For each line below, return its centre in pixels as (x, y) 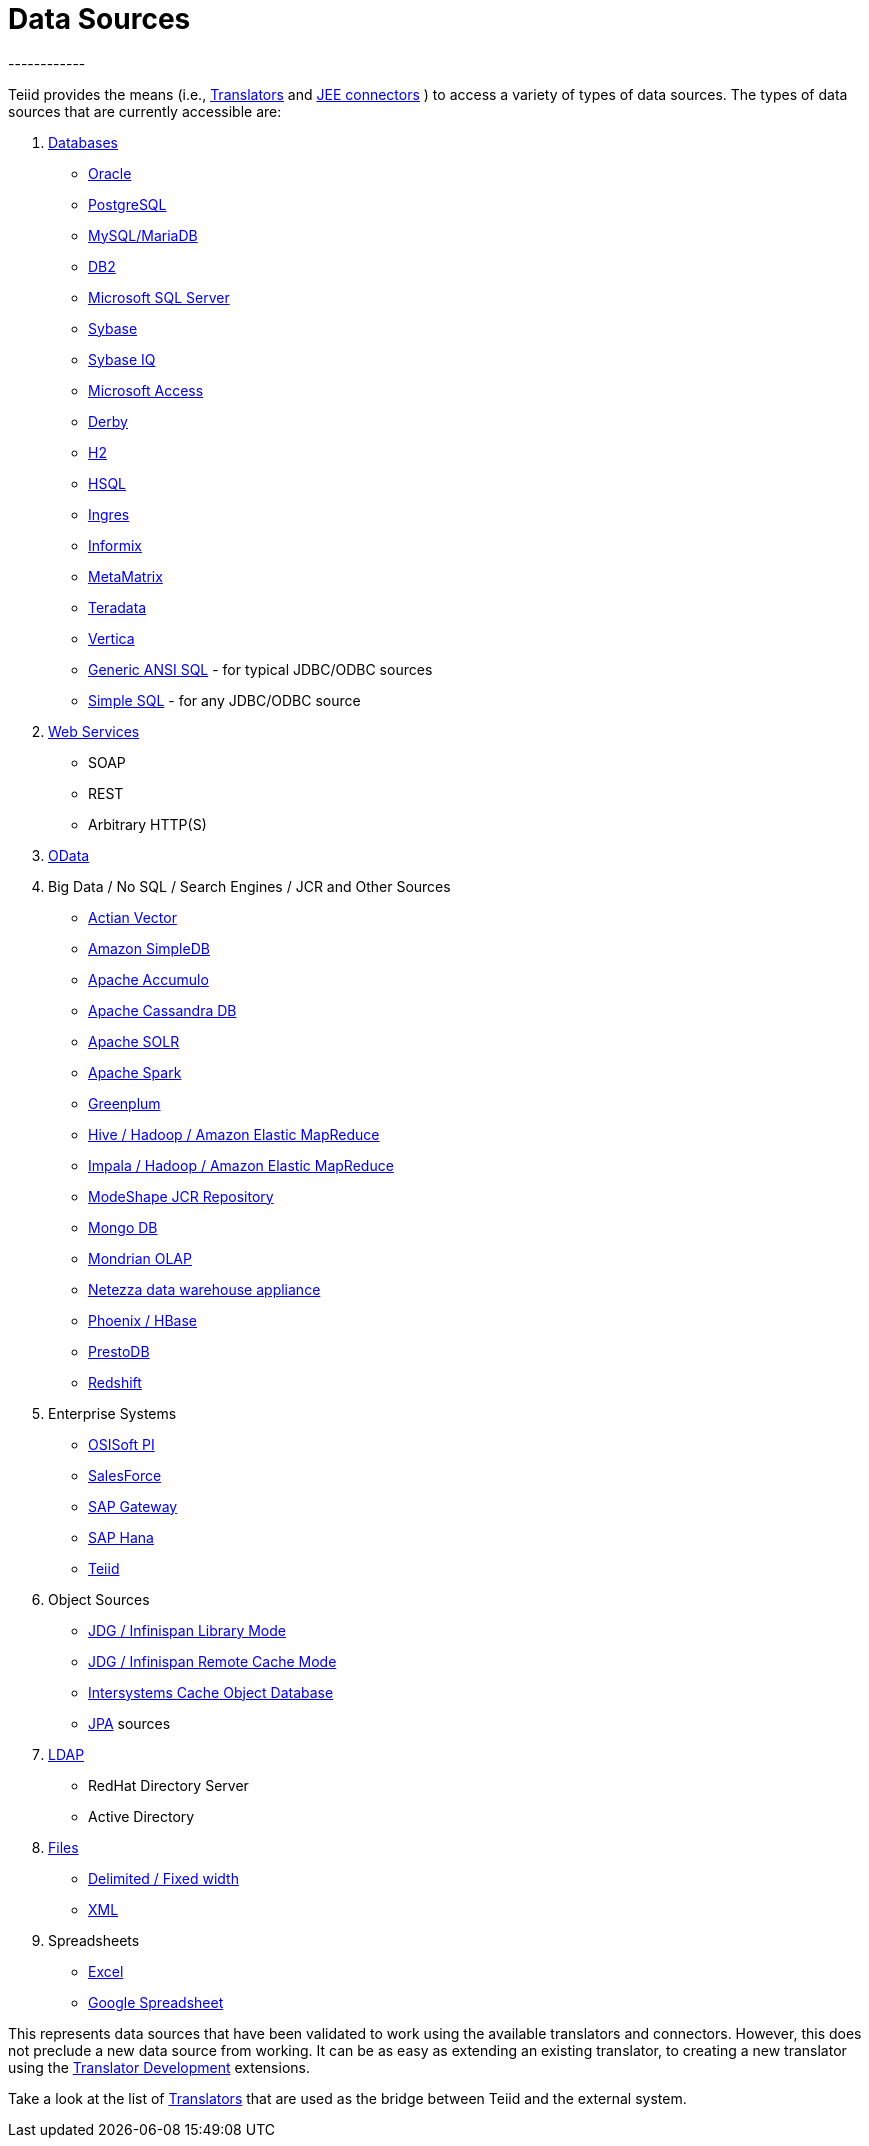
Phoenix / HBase (142, 1320)
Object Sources (99, 1599)
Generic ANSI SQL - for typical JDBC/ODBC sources (260, 669)
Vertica (111, 638)
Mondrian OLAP (140, 1258)
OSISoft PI (121, 1444)
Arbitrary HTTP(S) (147, 824)
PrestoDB (119, 1351)
